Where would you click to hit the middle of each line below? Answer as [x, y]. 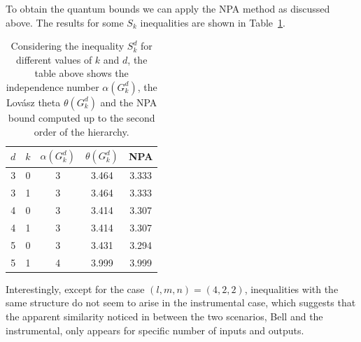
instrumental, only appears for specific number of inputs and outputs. [155, 330]
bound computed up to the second [82, 117]
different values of [54, 59]
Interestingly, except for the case [75, 288]
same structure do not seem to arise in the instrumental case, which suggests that [181, 302]
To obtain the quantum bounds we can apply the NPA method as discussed [168, 8]
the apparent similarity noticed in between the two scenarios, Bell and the [164, 316]
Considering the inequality [68, 46]
